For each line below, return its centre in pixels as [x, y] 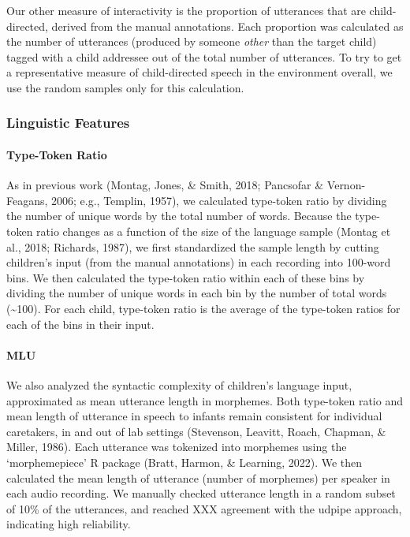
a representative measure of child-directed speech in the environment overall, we [199, 72]
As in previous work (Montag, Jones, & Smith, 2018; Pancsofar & [165, 185]
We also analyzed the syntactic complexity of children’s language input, [179, 384]
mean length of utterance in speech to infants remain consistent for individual [194, 416]
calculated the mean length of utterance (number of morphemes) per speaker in [198, 477]
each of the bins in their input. [80, 324]
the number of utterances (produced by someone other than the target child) [192, 41]
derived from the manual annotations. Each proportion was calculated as [227, 26]
